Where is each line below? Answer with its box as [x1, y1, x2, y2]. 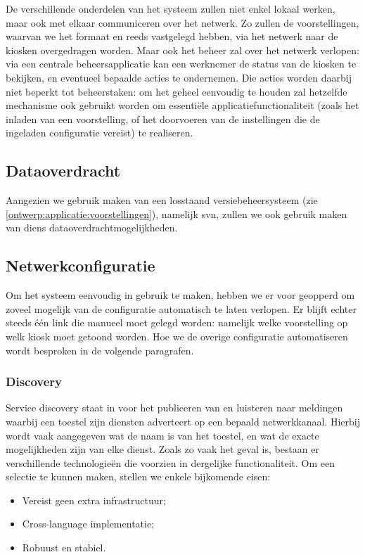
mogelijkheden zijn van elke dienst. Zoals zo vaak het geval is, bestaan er [6, 442, 319, 456]
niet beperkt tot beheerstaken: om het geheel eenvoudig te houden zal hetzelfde [6, 84, 347, 98]
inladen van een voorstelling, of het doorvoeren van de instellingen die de [6, 111, 320, 126]
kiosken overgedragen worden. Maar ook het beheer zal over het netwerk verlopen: [6, 42, 359, 57]
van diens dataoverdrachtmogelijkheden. [6, 220, 178, 235]
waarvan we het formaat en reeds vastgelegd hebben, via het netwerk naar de [6, 29, 338, 44]
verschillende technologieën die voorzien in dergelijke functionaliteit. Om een [6, 455, 335, 470]
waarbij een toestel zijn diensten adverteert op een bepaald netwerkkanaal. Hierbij [6, 414, 360, 428]
